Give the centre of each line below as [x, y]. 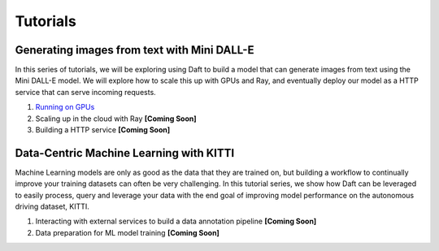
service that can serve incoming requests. [85, 92]
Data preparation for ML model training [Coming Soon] [127, 232]
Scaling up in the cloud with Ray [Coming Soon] [116, 119]
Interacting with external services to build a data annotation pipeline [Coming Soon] [176, 221]
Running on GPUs [65, 107]
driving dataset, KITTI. [52, 206]
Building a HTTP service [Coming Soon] [103, 130]
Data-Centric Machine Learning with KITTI [125, 153]
